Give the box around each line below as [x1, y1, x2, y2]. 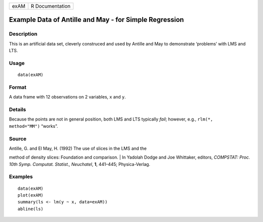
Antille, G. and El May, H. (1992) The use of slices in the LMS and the [9, 145, 147, 151]
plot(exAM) [18, 193, 44, 198]
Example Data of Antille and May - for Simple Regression [9, 16, 184, 24]
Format [9, 83, 27, 90]
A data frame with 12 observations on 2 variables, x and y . [9, 94, 126, 100]
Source [9, 135, 27, 142]
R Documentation [31, 3, 71, 9]
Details [9, 106, 26, 113]
